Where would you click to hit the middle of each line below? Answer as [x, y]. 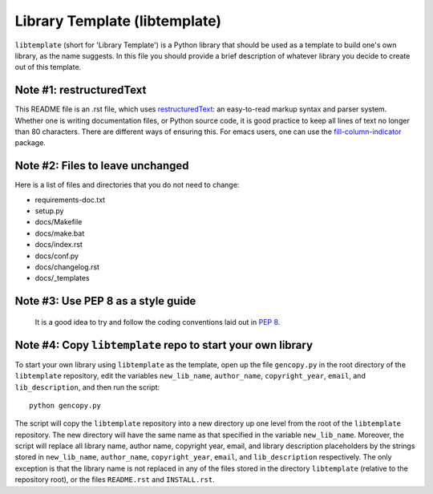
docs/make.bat [60, 233]
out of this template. [48, 67]
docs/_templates [62, 278]
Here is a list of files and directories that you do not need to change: [127, 185]
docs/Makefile [59, 222]
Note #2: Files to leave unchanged [102, 166]
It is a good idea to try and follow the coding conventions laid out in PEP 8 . [158, 322]
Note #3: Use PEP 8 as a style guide [105, 301]
